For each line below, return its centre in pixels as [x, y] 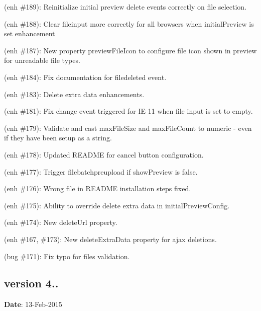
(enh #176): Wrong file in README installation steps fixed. [98, 188]
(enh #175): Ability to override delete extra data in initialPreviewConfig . [117, 205]
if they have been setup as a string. [58, 138]
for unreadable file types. [42, 60]
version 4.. [31, 283]
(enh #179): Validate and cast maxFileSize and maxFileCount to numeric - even [128, 128]
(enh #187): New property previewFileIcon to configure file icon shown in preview [130, 50]
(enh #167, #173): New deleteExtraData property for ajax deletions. [110, 239]
